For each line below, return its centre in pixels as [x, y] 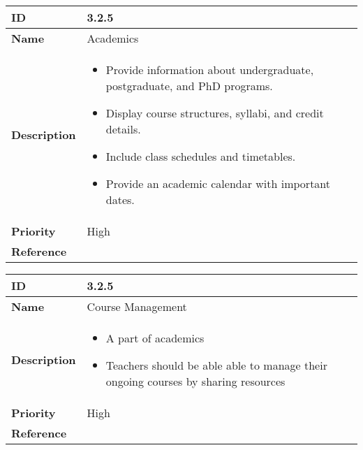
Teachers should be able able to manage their [216, 365]
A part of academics [155, 338]
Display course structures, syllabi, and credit [215, 113]
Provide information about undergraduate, [210, 70]
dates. [120, 199]
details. [123, 129]
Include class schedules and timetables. [201, 156]
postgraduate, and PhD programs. [189, 86]
